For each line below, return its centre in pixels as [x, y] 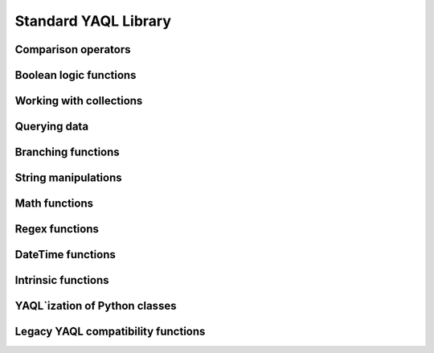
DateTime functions [66, 254]
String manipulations [68, 178]
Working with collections [79, 101]
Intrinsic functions [62, 280]
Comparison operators [73, 49]
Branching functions [67, 152]
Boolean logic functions [76, 75]
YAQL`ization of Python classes [96, 306]
